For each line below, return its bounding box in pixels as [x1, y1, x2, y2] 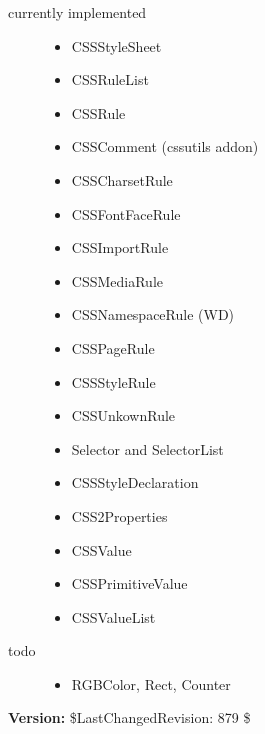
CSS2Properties [71, 505, 168, 526]
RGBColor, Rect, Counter [71, 673, 231, 694]
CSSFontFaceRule [71, 203, 181, 224]
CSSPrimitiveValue [71, 573, 188, 594]
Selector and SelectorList [71, 438, 224, 459]
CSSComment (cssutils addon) [71, 136, 259, 157]
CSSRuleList [71, 69, 149, 90]
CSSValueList [71, 606, 156, 627]
